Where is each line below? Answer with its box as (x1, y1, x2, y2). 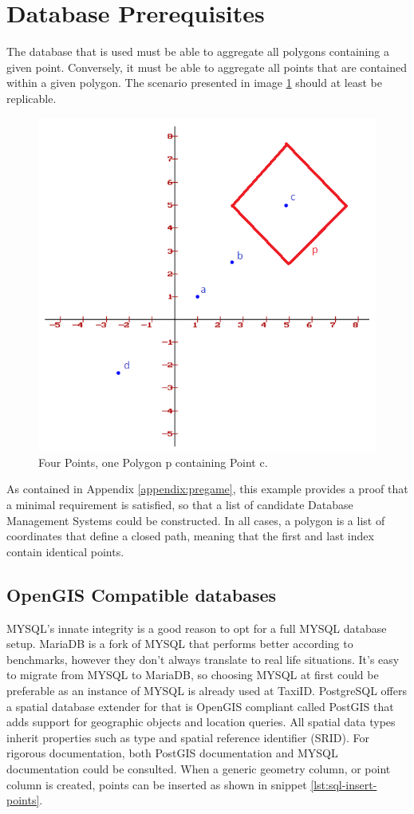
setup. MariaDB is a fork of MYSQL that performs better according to (6, 635, 353, 652)
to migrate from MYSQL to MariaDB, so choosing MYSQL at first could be (6, 666, 379, 683)
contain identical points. (6, 543, 124, 559)
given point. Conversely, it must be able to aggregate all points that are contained (6, 58, 408, 75)
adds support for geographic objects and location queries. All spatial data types (6, 713, 396, 730)
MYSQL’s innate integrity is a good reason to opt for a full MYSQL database (6, 619, 387, 636)
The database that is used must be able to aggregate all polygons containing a (6, 43, 389, 60)
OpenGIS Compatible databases (6, 582, 277, 607)
